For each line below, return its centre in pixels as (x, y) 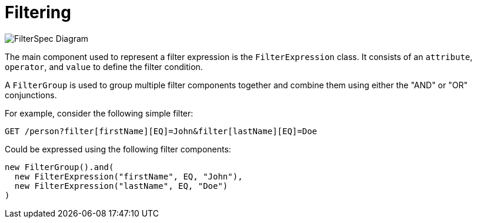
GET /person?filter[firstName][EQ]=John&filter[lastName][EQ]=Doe (161, 131)
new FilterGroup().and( (59, 167)
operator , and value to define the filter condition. (104, 66)
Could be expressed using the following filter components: (118, 149)
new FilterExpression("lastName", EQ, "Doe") (121, 186)
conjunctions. (31, 95)
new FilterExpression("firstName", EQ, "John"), (129, 176)
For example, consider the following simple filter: (99, 113)
